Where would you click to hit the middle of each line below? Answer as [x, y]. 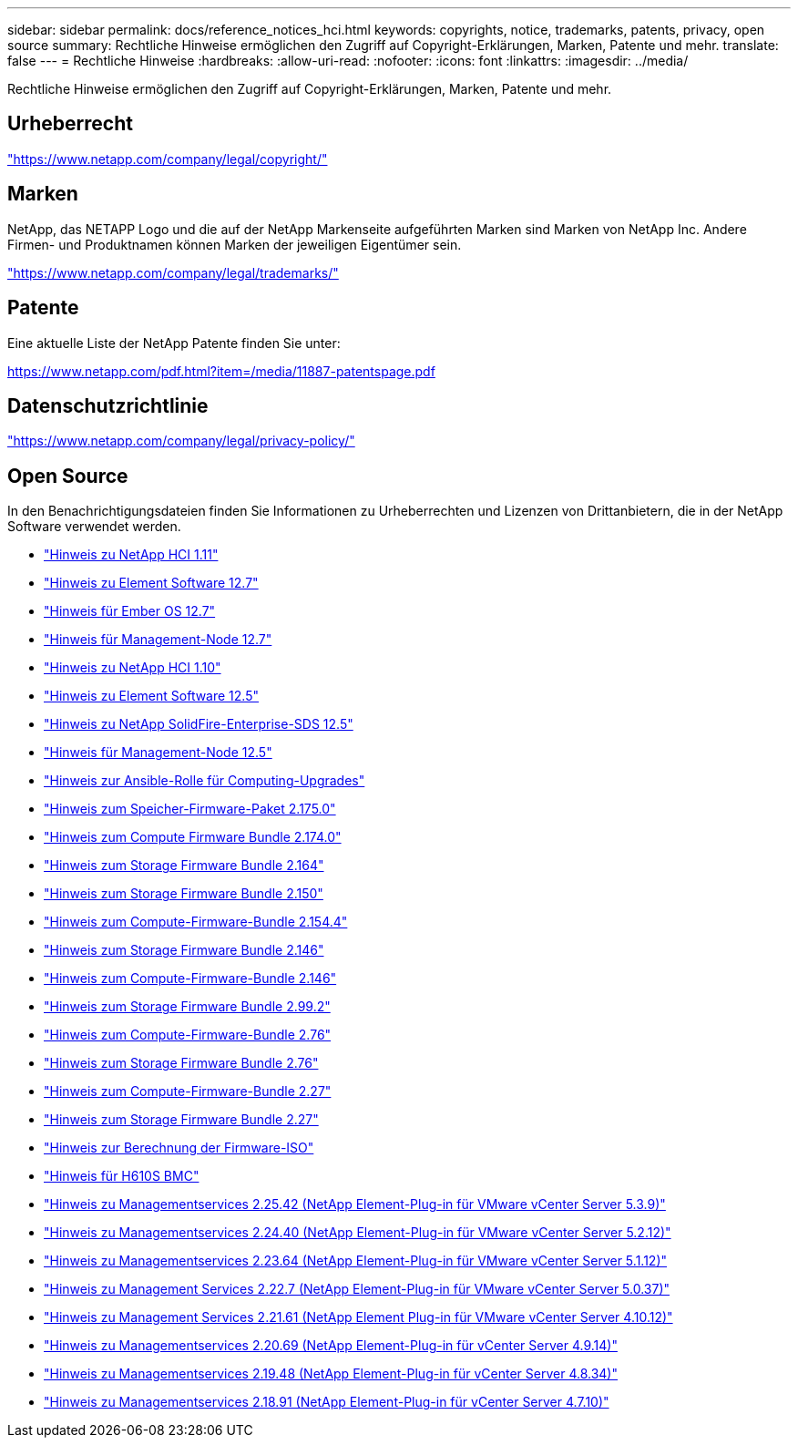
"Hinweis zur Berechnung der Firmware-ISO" [179, 1148]
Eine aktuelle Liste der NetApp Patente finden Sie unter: [174, 343]
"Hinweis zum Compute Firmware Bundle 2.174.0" [193, 837]
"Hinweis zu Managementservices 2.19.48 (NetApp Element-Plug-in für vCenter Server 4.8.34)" [331, 1374]
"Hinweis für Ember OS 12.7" [130, 611]
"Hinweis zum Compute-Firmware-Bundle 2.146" [190, 979]
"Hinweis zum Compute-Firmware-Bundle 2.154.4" [196, 922]
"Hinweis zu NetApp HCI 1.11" [131, 555]
